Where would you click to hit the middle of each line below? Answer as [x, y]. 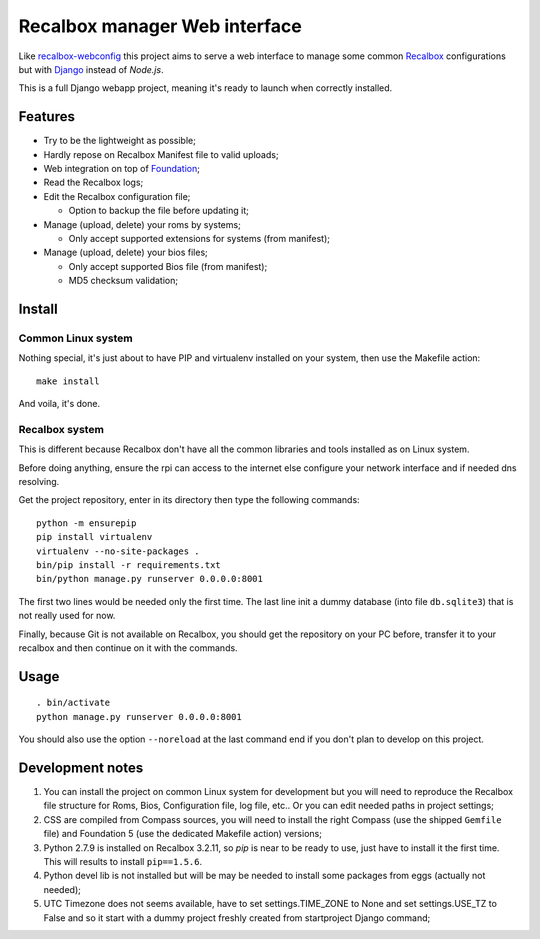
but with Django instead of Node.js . [91, 69]
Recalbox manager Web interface [160, 26]
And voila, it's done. [59, 404]
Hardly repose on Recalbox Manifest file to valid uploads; [161, 154]
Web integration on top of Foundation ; [121, 169]
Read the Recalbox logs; [93, 182]
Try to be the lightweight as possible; [120, 141]
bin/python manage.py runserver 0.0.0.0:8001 [150, 579]
